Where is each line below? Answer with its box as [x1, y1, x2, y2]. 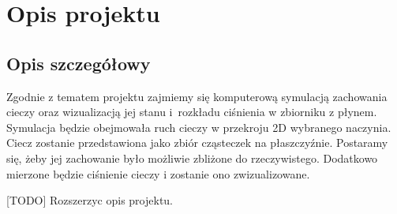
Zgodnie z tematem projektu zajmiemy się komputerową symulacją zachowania [6, 88, 388, 104]
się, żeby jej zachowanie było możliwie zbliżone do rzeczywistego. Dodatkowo [6, 149, 378, 166]
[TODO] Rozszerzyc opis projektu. [6, 192, 174, 208]
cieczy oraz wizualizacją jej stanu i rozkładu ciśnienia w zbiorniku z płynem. [6, 103, 377, 120]
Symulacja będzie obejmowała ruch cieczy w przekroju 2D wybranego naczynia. [6, 118, 391, 135]
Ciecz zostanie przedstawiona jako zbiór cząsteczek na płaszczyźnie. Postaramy [6, 134, 388, 151]
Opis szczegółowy [6, 51, 151, 75]
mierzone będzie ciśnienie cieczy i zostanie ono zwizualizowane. [6, 165, 310, 182]
